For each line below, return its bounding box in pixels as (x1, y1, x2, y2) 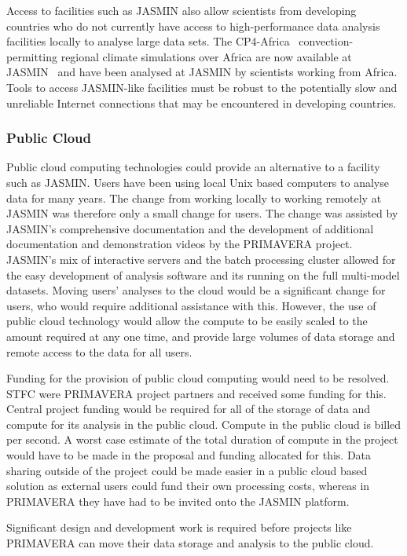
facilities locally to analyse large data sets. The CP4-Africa (6, 33, 290, 49)
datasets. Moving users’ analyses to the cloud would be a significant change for (6, 282, 386, 298)
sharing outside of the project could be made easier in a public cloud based (6, 462, 368, 478)
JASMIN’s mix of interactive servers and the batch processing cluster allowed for (6, 251, 396, 267)
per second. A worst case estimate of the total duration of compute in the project (6, 431, 398, 448)
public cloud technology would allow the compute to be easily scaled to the (6, 313, 368, 329)
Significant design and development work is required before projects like (6, 519, 352, 536)
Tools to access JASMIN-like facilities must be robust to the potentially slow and (6, 79, 398, 95)
